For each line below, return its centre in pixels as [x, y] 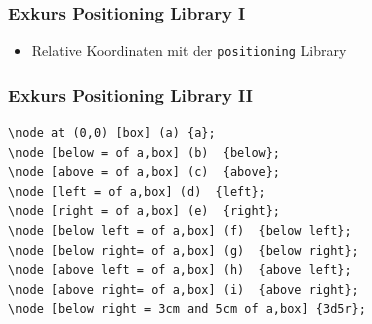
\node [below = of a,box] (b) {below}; [144, 152]
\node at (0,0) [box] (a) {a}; [112, 133]
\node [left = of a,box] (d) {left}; [137, 191]
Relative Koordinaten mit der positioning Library [189, 50]
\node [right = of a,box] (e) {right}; [144, 211]
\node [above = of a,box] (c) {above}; [144, 172]
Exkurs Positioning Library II [130, 94]
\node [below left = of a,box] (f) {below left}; [180, 231]
